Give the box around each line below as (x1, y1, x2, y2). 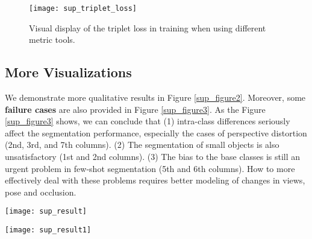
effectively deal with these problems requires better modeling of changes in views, (5, 174, 305, 186)
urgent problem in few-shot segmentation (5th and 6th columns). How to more (5, 162, 295, 174)
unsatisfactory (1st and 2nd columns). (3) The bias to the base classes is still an (5, 150, 301, 163)
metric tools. (29, 33, 75, 46)
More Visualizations (5, 63, 132, 81)
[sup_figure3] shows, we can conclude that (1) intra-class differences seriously (5, 115, 290, 127)
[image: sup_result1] (5, 226, 92, 235)
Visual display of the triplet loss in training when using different (29, 21, 266, 34)
